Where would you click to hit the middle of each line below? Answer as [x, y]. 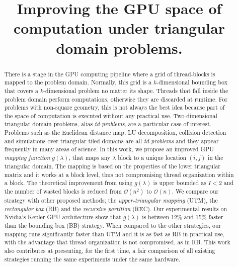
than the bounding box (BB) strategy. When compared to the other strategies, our [113, 226]
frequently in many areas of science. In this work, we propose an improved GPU [109, 149]
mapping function [27, 158]
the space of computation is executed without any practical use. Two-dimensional [111, 115]
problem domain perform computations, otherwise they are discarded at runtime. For [116, 99]
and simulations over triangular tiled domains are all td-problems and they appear [111, 141]
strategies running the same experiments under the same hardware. [92, 259]
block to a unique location [152, 158]
